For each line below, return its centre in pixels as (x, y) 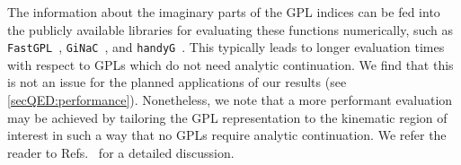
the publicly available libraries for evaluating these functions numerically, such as (230, 29)
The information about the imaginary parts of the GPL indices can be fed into (224, 12)
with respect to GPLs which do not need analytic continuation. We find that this (230, 64)
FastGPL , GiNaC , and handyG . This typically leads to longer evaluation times (226, 47)
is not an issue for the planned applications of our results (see (177, 82)
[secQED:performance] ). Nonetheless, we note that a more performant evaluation (230, 100)
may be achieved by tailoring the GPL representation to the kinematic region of (227, 117)
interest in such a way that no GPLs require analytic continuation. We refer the (227, 135)
